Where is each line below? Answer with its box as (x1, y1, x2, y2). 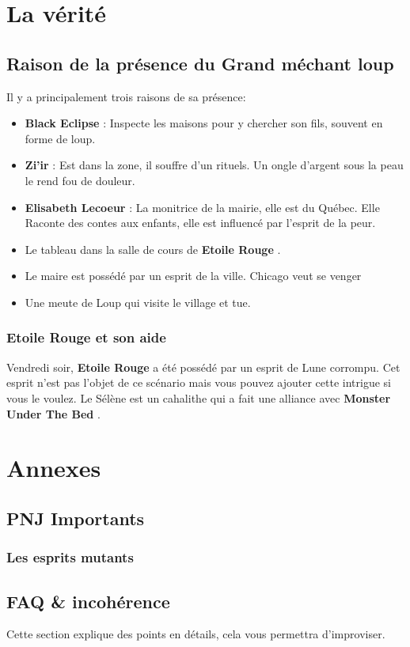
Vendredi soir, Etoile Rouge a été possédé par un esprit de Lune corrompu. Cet (6, 358, 401, 375)
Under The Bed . (6, 405, 101, 422)
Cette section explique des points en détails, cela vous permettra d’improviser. (6, 626, 385, 642)
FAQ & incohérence (6, 588, 170, 613)
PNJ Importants (6, 505, 145, 530)
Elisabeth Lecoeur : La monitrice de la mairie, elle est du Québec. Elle (25, 199, 380, 215)
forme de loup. (25, 130, 96, 146)
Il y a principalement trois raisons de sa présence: (6, 88, 246, 104)
